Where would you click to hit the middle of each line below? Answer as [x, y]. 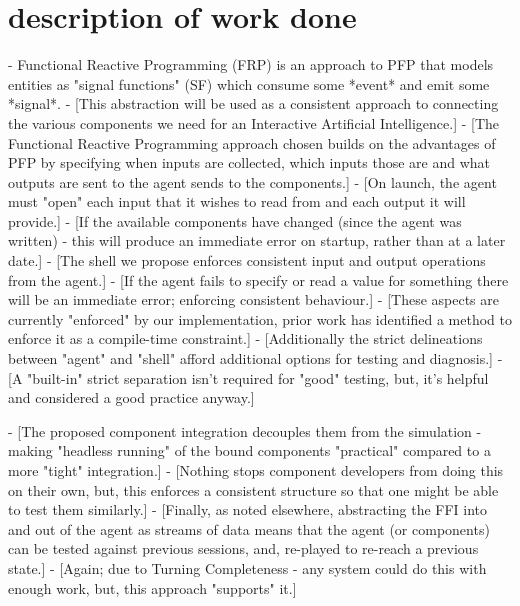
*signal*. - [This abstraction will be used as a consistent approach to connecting [253, 103]
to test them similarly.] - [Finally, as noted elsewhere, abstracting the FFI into [248, 509]
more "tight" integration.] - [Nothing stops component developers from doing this [256, 470]
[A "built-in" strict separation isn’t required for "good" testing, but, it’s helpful [248, 377]
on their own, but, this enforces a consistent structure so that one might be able [253, 489]
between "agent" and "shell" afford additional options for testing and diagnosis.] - [255, 358]
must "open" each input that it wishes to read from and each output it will [237, 201]
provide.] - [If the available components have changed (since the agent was [235, 220]
